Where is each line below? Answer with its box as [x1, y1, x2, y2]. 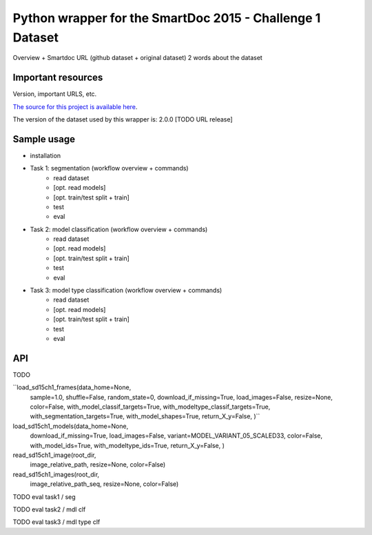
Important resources [12, 72, 103, 84]
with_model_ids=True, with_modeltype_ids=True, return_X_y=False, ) [30, 441, 225, 449]
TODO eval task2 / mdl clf [12, 505, 86, 514]
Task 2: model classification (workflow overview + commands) [30, 225, 208, 233]
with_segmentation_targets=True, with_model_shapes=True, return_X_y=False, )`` [30, 412, 260, 420]
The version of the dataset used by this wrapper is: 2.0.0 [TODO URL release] [12, 115, 234, 124]
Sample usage [12, 133, 76, 145]
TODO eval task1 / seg [12, 492, 76, 500]
